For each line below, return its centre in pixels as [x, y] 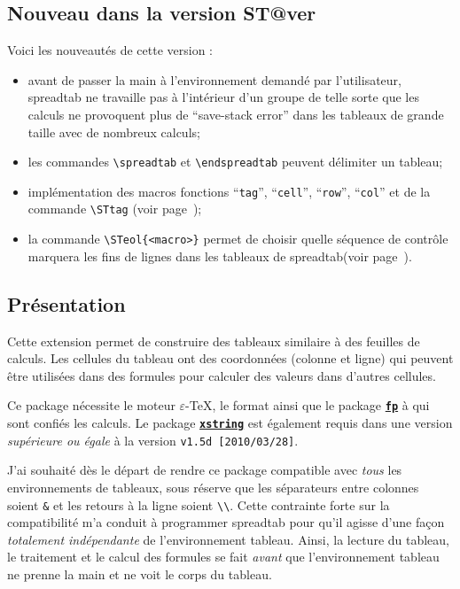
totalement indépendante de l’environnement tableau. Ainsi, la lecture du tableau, [229, 539]
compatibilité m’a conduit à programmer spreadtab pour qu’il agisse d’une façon [226, 522]
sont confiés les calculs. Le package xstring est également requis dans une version [230, 423]
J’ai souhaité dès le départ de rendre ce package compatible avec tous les [205, 470]
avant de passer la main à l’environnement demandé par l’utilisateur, [214, 79]
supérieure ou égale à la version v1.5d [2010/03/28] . [153, 440]
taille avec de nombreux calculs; [114, 132]
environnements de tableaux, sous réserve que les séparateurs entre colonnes [213, 487]
